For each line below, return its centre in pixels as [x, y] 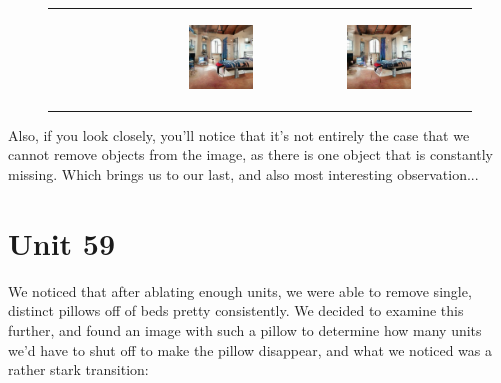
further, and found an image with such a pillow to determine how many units [245, 329]
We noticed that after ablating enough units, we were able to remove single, [240, 290]
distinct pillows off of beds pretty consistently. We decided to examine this [236, 310]
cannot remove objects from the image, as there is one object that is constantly [251, 154]
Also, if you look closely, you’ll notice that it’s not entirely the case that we [239, 134]
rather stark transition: [78, 369]
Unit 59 [62, 242]
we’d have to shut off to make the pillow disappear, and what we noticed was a [250, 349]
